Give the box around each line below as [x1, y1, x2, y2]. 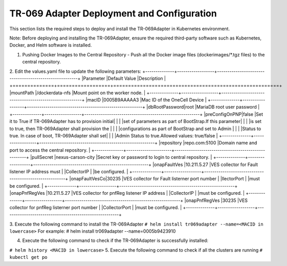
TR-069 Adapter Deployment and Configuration [9, 8, 217, 19]
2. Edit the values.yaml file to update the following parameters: [9, 68, 142, 74]
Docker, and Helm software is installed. [9, 42, 92, 48]
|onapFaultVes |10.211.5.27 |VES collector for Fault [152, 161, 258, 168]
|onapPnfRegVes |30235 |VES [184, 197, 248, 203]
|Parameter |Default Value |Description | [81, 75, 166, 81]
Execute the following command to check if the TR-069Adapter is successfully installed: [22, 237, 208, 243]
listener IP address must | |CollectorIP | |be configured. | [9, 168, 128, 174]
